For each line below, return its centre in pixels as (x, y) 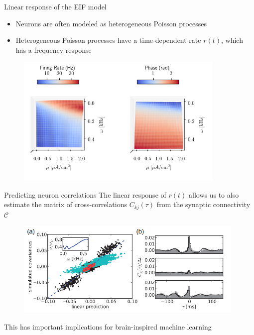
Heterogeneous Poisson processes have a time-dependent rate (108, 40)
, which (232, 40)
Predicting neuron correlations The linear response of (85, 194)
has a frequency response (54, 50)
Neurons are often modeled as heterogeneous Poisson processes (111, 23)
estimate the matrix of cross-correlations (65, 204)
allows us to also (214, 194)
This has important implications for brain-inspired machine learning (108, 326)
